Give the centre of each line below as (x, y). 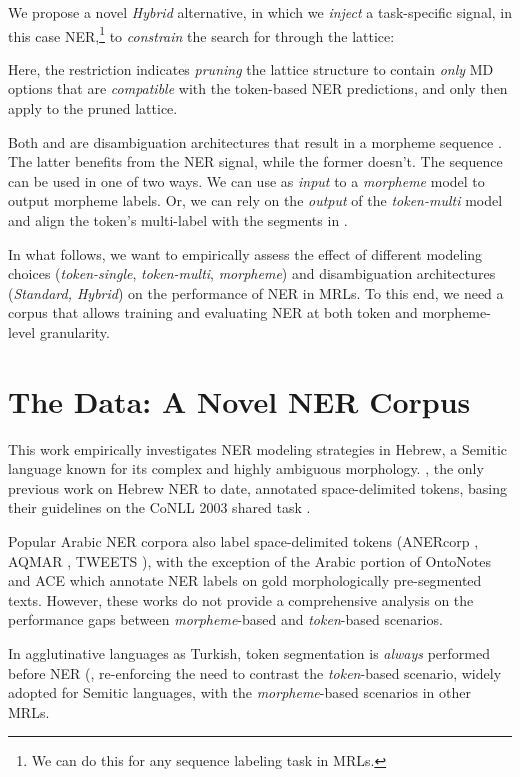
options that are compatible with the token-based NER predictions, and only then (258, 88)
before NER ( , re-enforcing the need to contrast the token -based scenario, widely (255, 672)
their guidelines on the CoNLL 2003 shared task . (159, 507)
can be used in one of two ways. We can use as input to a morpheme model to (246, 180)
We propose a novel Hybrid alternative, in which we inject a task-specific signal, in (260, 12)
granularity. (74, 331)
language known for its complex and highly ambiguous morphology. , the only (246, 468)
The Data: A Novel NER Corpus (239, 400)
